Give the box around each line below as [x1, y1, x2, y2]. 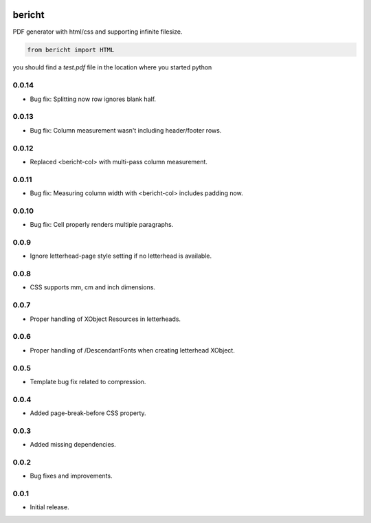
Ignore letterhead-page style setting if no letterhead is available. [30, 252, 212, 260]
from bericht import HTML [27, 45, 115, 54]
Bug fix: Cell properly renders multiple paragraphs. [30, 221, 174, 229]
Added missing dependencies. [30, 441, 116, 449]
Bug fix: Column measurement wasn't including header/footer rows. [30, 126, 222, 134]
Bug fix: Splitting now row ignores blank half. [30, 95, 157, 103]
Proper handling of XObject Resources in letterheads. [30, 315, 181, 323]
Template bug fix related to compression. [30, 377, 146, 386]
